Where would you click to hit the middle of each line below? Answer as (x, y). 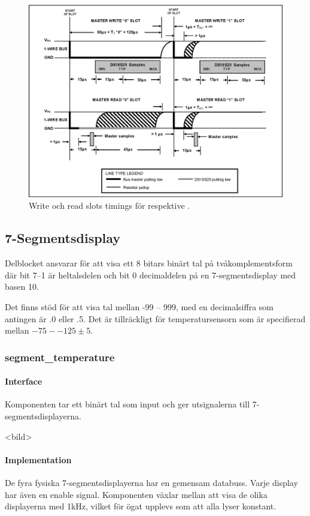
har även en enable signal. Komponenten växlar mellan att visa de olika (136, 494)
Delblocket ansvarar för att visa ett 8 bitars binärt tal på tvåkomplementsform (149, 263)
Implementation (38, 459)
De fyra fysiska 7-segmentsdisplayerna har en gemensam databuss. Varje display (151, 483)
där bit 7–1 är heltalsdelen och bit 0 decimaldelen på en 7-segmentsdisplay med (151, 274)
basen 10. (22, 286)
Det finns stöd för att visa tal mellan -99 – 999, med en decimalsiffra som (139, 307)
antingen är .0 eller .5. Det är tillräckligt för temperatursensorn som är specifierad (155, 318)
